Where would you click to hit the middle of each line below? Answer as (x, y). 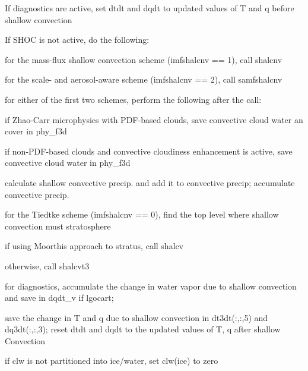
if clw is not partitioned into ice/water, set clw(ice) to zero (112, 361)
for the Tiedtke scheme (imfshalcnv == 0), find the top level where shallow (142, 214)
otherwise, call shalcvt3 (47, 265)
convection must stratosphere (58, 226)
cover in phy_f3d (36, 131)
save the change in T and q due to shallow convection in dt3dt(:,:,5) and (136, 317)
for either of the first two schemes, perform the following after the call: (133, 99)
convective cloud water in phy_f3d (68, 163)
